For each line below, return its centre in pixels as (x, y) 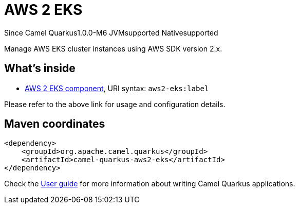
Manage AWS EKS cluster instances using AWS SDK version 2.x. (113, 48)
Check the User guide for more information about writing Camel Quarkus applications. (150, 184)
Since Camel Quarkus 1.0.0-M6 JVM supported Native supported (111, 32)
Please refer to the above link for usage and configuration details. (115, 104)
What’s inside (40, 68)
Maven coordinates (55, 124)
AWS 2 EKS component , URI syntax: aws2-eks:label (117, 88)
